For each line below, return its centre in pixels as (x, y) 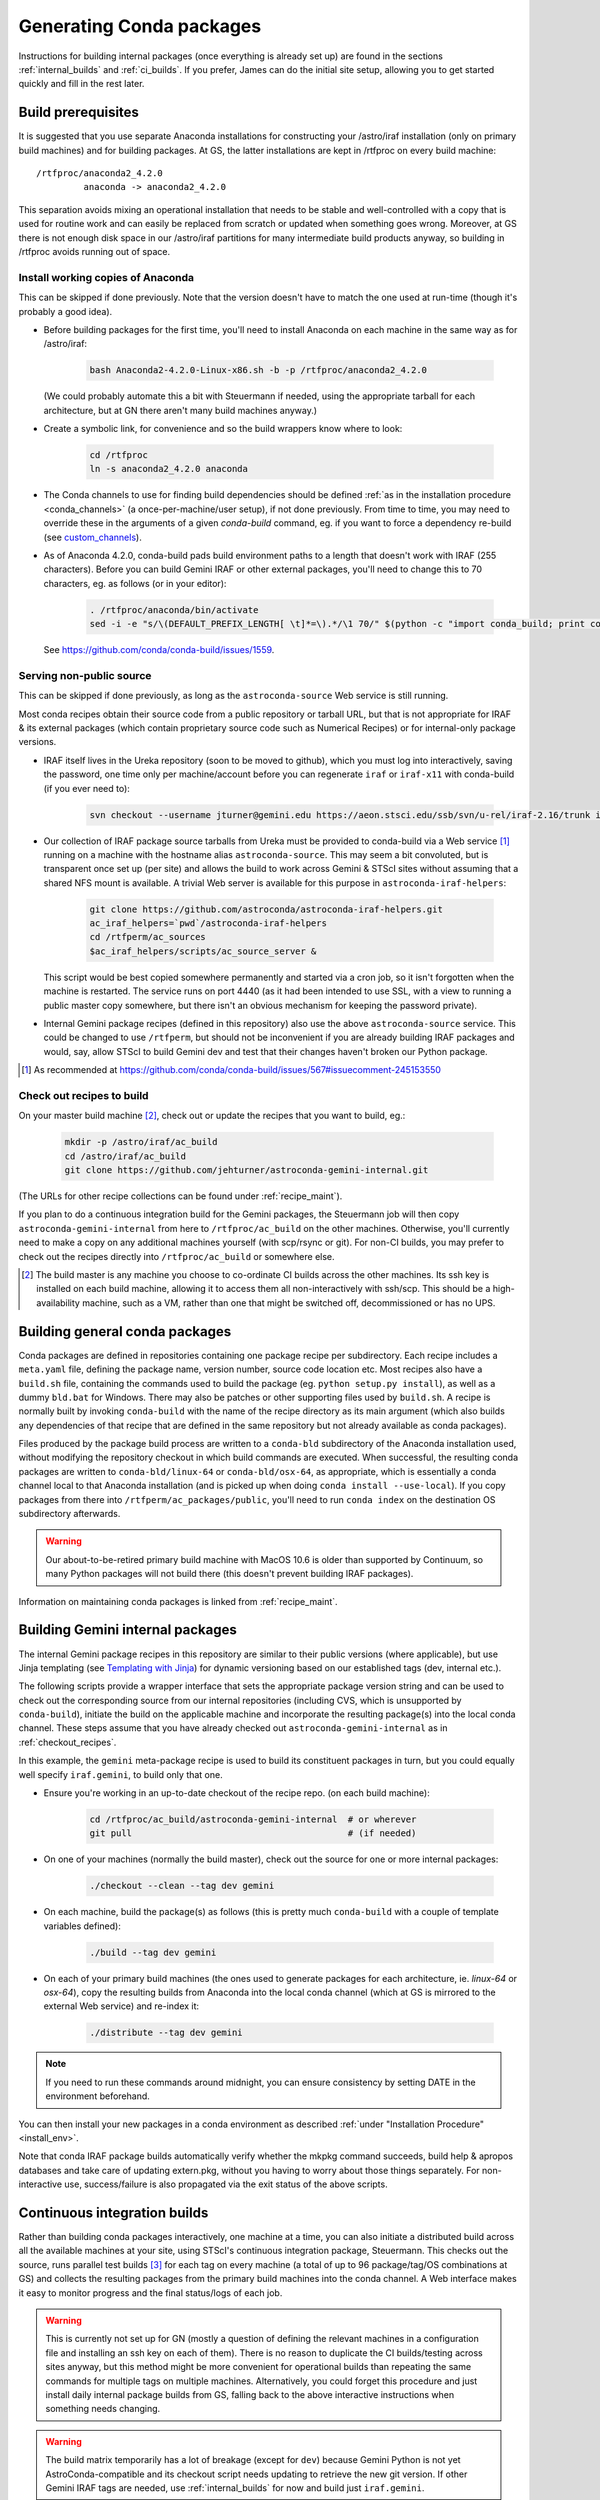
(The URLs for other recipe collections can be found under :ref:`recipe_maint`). (180, 1196)
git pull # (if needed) (253, 1833)
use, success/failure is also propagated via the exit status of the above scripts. (226, 2184)
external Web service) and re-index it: (121, 2006)
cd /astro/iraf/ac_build (125, 1156)
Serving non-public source (85, 675)
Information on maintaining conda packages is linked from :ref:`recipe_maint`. (178, 1601)
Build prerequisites (79, 112)
